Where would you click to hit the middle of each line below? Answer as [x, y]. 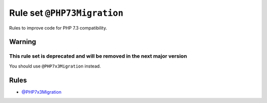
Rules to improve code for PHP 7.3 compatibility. [58, 28]
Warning [23, 42]
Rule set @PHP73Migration [66, 13]
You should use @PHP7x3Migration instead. [55, 66]
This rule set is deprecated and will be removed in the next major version [98, 56]
